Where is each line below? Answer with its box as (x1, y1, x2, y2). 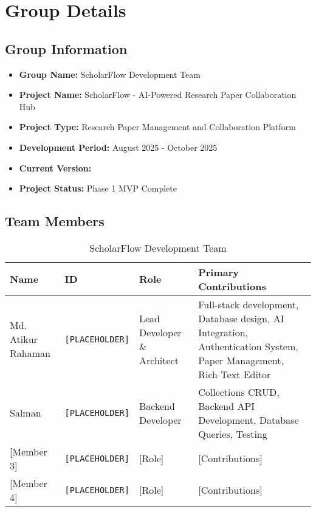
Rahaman (10, 346, 50, 361)
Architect (139, 353, 179, 367)
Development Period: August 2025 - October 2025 (19, 140, 218, 153)
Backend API (198, 398, 255, 413)
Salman (10, 406, 41, 420)
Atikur (10, 332, 38, 347)
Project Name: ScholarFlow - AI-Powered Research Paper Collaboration (19, 88, 297, 101)
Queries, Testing (198, 426, 267, 441)
